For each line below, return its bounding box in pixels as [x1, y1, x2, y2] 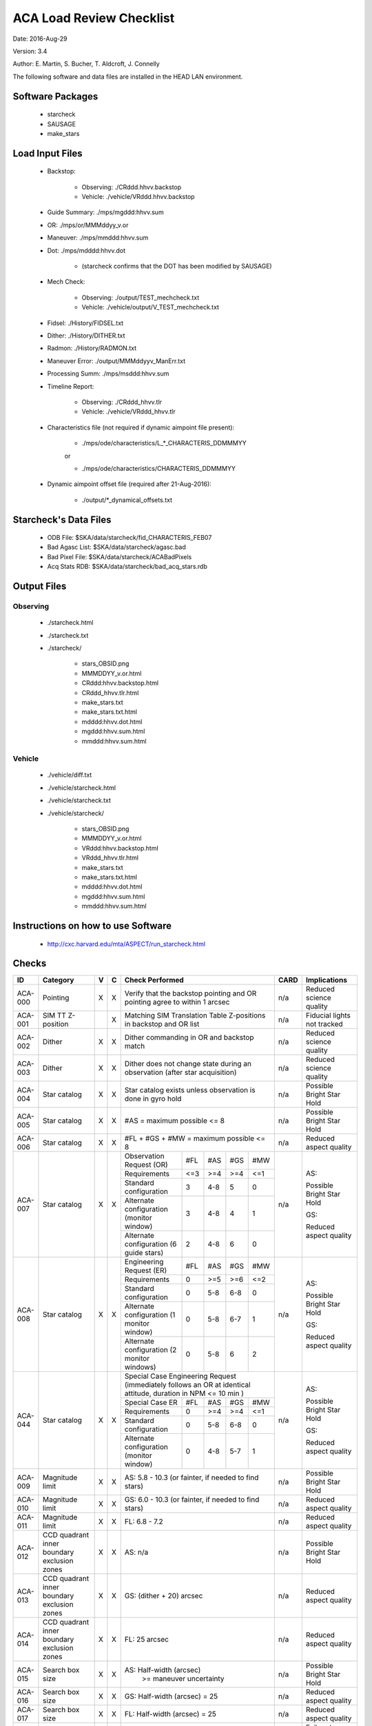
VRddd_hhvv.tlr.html [81, 853, 139, 862]
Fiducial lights [305, 1011, 351, 1020]
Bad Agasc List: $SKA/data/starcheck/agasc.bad [47, 543, 186, 552]
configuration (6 [124, 1239, 177, 1249]
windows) [124, 1362, 156, 1372]
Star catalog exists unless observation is [124, 1085, 256, 1095]
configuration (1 [124, 1310, 176, 1320]
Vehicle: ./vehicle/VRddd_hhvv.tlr [81, 407, 176, 416]
